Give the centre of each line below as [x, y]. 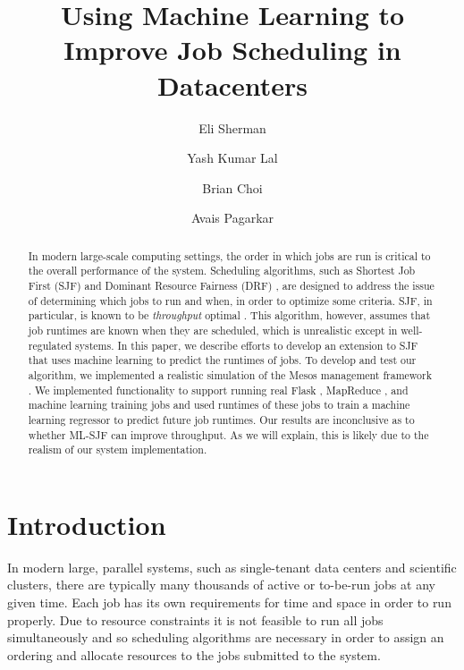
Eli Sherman [232, 127]
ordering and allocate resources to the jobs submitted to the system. [194, 654]
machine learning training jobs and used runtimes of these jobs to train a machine [219, 405]
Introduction [87, 524]
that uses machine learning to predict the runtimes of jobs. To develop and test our [222, 360]
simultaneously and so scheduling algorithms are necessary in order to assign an [226, 637]
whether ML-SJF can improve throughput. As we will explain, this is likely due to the [228, 434]
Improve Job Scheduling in [232, 50]
